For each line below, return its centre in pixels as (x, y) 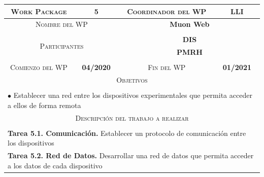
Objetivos (132, 80)
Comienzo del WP (39, 67)
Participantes (62, 45)
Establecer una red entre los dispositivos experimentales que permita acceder (133, 95)
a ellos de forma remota (44, 105)
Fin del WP (167, 67)
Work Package (39, 11)
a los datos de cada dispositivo (55, 165)
